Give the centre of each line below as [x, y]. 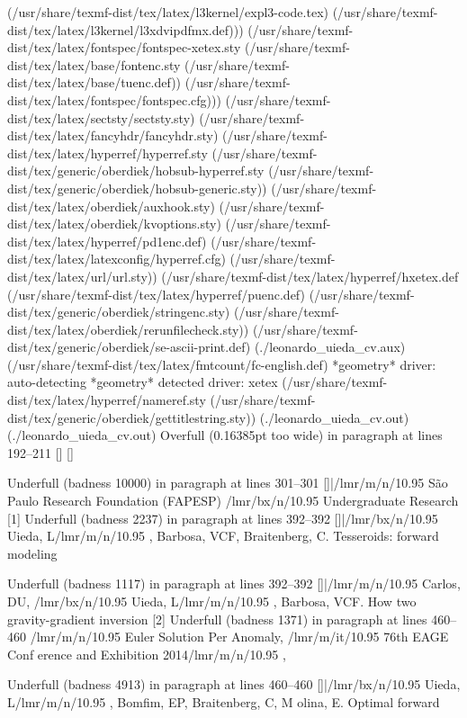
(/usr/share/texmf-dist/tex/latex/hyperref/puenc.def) [156, 294]
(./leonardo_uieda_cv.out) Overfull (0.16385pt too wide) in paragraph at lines [225, 435]
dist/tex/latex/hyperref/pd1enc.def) [107, 241]
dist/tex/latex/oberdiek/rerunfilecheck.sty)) [128, 329]
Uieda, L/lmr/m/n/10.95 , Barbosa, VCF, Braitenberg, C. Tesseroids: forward [223, 536]
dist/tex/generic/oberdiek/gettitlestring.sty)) [132, 417]
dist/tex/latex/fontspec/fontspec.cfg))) [114, 99]
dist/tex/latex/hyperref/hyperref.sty [108, 153]
